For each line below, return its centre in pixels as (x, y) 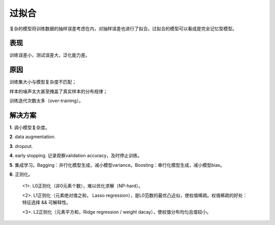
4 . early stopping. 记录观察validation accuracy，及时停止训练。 (76, 156)
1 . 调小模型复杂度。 (30, 128)
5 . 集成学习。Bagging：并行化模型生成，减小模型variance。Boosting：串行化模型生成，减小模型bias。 (117, 165)
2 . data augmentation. (33, 137)
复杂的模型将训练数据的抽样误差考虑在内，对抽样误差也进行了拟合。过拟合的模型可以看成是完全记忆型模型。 (123, 29)
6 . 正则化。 (21, 174)
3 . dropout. (21, 146)
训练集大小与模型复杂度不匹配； (43, 82)
